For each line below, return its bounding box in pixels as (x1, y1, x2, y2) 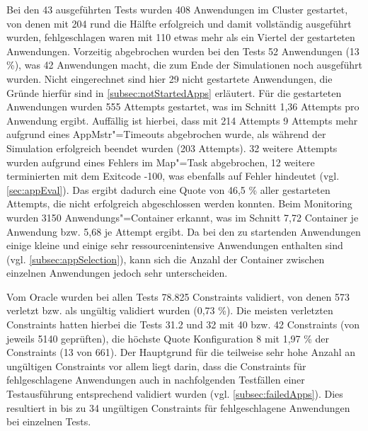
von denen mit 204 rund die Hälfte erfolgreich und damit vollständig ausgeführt (6, 16, 352, 30)
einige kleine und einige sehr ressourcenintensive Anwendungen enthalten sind (6, 238, 343, 253)
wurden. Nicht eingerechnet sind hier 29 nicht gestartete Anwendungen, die (6, 71, 333, 86)
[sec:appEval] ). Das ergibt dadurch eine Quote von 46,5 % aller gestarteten (6, 182, 330, 197)
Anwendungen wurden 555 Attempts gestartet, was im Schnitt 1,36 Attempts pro (6, 99, 360, 114)
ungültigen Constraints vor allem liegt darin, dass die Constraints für (6, 358, 306, 373)
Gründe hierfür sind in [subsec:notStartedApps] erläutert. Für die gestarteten (6, 85, 342, 100)
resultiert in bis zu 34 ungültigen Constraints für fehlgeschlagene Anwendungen (6, 400, 350, 415)
